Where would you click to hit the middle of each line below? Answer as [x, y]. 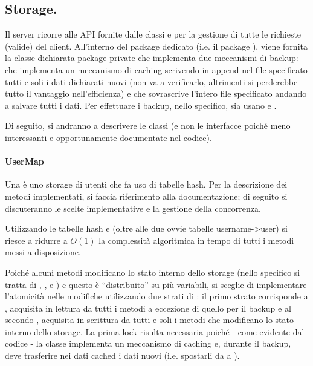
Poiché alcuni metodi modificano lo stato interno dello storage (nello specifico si [153, 272]
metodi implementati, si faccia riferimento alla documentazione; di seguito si [146, 196]
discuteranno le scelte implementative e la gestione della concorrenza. [133, 208]
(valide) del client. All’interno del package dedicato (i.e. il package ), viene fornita [156, 46]
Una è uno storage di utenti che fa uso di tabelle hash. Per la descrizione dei [146, 184]
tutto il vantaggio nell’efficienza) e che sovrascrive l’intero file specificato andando [156, 93]
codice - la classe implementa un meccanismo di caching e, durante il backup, [148, 343]
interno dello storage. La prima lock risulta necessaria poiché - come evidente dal [155, 331]
